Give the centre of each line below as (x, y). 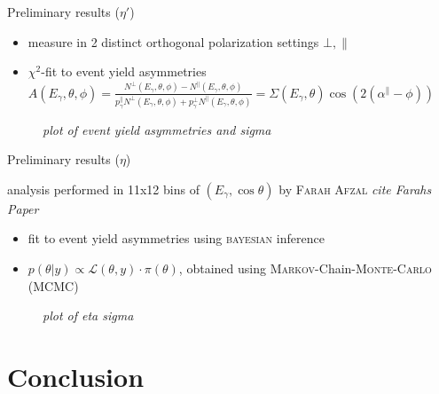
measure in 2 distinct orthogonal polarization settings (173, 41)
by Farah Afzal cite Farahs (355, 189)
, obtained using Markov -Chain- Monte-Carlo (305, 268)
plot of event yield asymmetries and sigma (157, 129)
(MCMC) (53, 285)
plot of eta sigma (88, 315)
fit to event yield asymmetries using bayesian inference (176, 238)
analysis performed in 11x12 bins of (103, 189)
